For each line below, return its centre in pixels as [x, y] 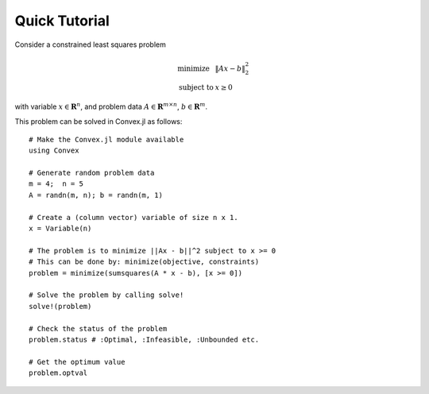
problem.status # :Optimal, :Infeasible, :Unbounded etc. [144, 339]
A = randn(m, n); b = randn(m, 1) [96, 195]
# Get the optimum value [77, 362]
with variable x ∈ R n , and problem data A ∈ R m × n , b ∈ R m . [111, 106]
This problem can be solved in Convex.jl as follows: [99, 121]
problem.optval [58, 373]
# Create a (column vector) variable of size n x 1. [133, 217]
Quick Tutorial [62, 21]
